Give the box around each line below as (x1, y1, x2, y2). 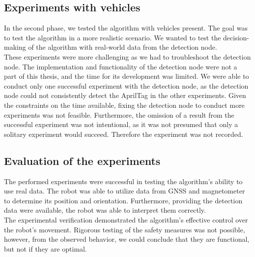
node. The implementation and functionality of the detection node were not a (4, 61, 237, 71)
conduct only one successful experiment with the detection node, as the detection (4, 80, 249, 91)
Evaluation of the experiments (4, 153, 161, 168)
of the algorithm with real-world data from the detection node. (28, 42, 217, 52)
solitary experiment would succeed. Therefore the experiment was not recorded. (4, 128, 243, 139)
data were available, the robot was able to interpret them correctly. (4, 205, 206, 215)
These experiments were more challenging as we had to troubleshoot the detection (4, 51, 251, 62)
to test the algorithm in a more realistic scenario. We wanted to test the (4, 32, 221, 42)
